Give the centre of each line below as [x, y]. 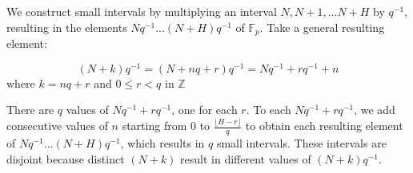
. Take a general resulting [322, 27]
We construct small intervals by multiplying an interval [142, 11]
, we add [375, 110]
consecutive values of [57, 126]
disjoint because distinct [66, 158]
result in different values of [246, 158]
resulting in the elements [67, 27]
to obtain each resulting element [324, 126]
